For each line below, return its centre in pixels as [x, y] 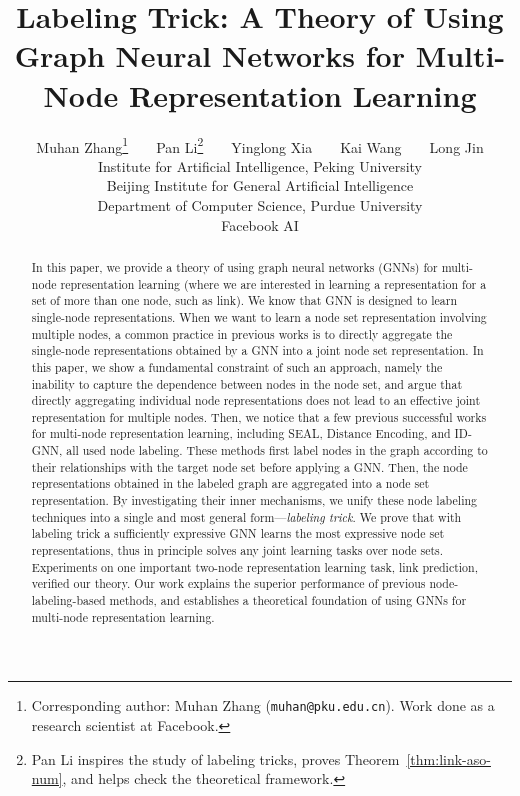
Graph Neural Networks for [209, 55]
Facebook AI [260, 224]
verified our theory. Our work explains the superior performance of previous [228, 583]
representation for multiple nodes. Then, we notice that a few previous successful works [259, 416]
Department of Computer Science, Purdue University [260, 204]
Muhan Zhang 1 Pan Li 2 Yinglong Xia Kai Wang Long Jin [260, 145]
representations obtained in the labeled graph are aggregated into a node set [230, 483]
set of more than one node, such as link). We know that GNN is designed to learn [244, 300]
